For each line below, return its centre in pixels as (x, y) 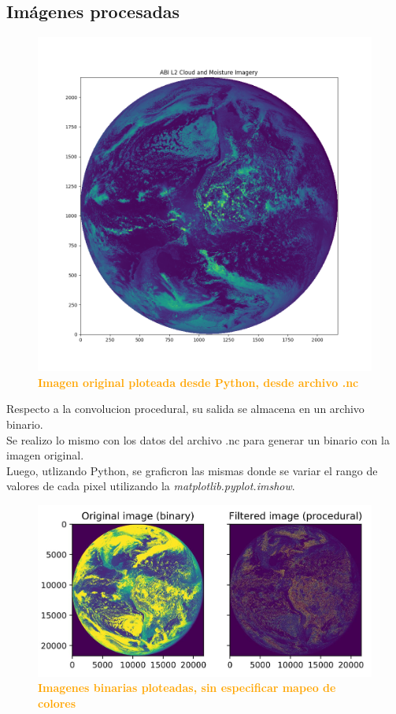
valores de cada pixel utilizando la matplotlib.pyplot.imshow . (151, 486)
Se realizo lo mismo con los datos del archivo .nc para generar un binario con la (198, 439)
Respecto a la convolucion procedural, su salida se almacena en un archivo (185, 409)
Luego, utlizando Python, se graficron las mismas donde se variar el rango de (192, 470)
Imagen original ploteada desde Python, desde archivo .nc (198, 382)
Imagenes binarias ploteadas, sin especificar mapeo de (187, 688)
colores (57, 703)
